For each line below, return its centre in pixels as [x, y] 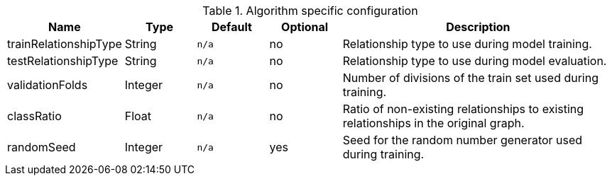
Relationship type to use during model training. [467, 44]
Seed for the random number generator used [463, 140]
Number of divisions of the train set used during [471, 78]
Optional [305, 27]
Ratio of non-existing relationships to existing [463, 109]
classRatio [34, 116]
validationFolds [48, 85]
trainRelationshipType [65, 44]
